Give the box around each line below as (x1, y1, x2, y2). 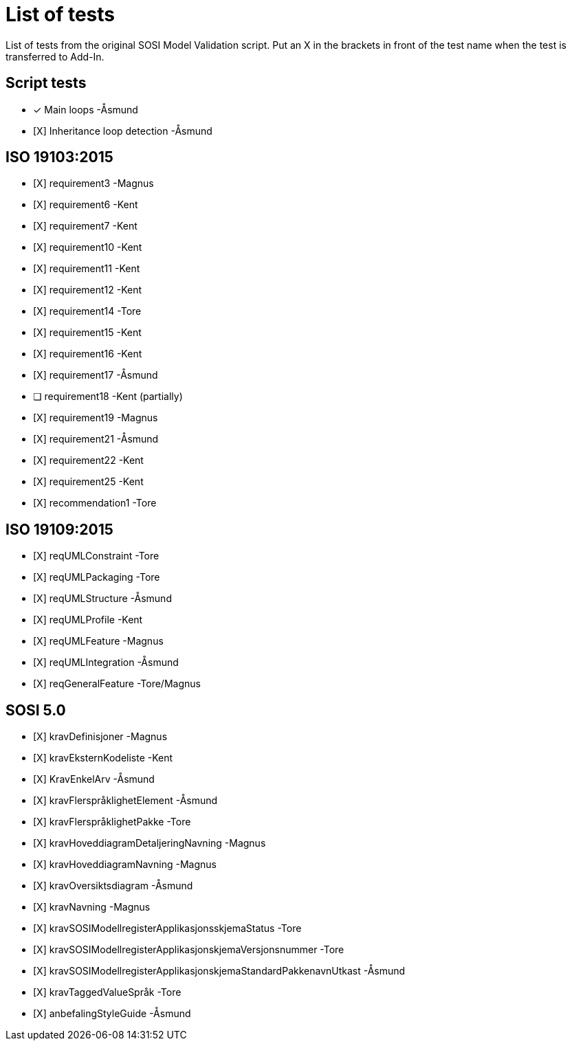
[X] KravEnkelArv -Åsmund (33, 773, 155, 786)
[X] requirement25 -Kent (33, 476, 144, 488)
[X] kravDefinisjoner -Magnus (33, 731, 168, 743)
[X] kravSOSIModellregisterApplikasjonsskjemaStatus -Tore (33, 922, 302, 935)
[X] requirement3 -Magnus (33, 177, 154, 190)
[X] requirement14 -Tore (33, 305, 142, 318)
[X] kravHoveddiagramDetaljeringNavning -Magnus (33, 837, 266, 849)
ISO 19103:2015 (5, 148, 113, 166)
